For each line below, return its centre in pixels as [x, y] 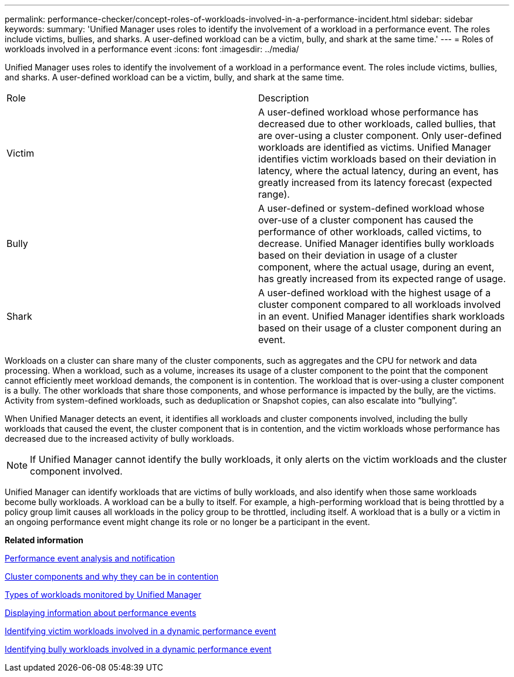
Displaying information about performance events [101, 613]
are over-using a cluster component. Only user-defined [380, 136]
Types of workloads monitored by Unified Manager [103, 595]
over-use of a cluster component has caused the [366, 220]
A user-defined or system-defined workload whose [371, 208]
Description [284, 98]
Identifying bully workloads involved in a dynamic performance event [138, 649]
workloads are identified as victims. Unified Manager [375, 147]
